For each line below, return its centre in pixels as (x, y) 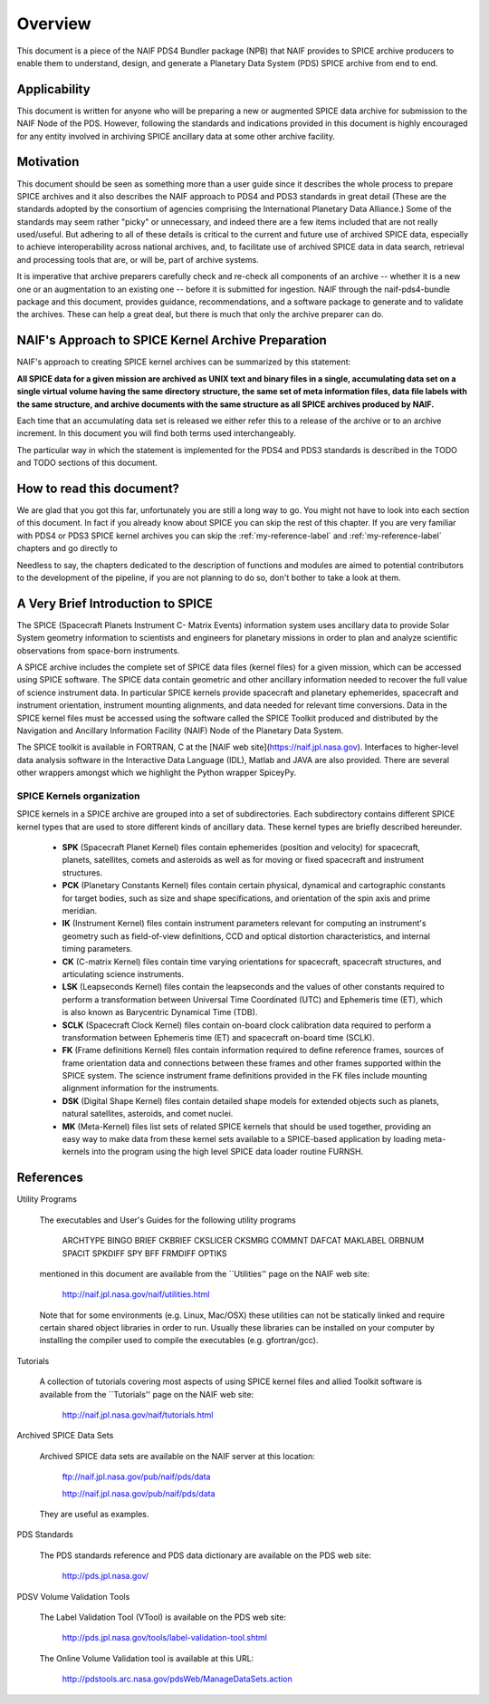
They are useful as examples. (94, 1514)
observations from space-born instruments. (98, 650)
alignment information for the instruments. (140, 1089)
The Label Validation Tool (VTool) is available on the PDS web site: (163, 1617)
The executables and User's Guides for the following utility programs (168, 1220)
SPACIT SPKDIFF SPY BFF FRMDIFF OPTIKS (144, 1253)
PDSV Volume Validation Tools (73, 1596)
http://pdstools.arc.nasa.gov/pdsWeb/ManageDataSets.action (177, 1679)
